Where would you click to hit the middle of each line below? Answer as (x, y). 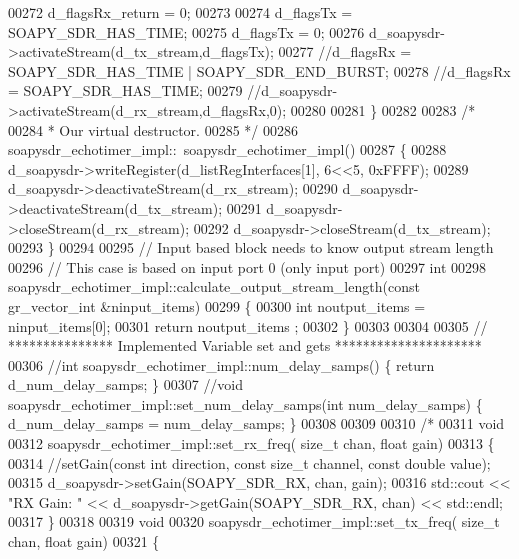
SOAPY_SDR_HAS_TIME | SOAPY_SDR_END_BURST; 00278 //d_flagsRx (259, 70)
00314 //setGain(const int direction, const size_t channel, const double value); (249, 462)
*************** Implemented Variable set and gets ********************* (245, 345)
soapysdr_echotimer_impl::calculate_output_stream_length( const (214, 286)
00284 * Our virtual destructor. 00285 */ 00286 (153, 129)
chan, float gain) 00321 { (84, 541)
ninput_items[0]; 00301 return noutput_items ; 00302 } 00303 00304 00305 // (248, 325)
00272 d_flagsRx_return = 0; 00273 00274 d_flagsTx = (180, 12)
